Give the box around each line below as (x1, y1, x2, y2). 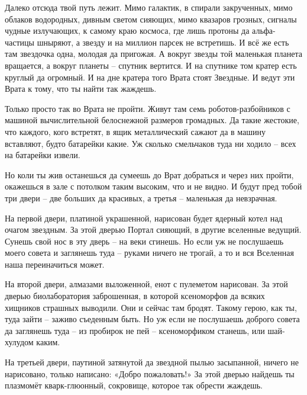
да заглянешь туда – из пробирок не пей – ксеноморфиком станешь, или (5, 324, 265, 336)
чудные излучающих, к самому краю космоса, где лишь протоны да (5, 24, 250, 37)
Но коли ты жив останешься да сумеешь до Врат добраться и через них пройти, (5, 168, 294, 181)
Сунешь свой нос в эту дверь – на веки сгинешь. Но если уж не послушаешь (5, 235, 284, 247)
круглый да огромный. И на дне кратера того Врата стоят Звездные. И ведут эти (5, 70, 295, 83)
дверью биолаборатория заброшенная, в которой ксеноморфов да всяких (5, 290, 265, 302)
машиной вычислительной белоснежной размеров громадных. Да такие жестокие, (5, 114, 299, 126)
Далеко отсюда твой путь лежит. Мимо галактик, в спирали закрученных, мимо (5, 1, 293, 13)
